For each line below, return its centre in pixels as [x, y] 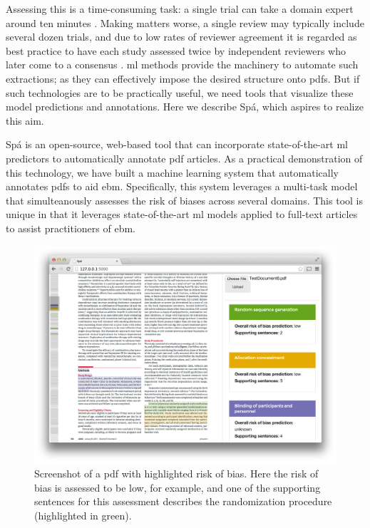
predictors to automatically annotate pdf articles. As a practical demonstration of [184, 158]
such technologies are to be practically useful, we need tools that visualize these [180, 92]
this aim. [25, 120]
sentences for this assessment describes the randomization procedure [183, 501]
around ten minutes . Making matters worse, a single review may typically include [185, 22]
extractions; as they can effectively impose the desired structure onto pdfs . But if [183, 78]
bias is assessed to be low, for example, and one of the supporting [178, 487]
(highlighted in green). [83, 515]
